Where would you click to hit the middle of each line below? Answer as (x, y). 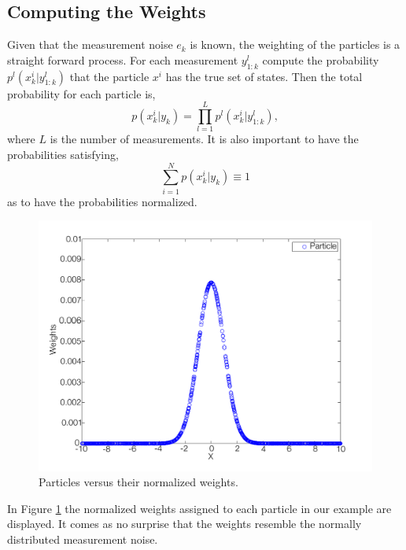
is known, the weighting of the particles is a (295, 44)
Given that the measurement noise (90, 44)
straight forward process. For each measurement (123, 59)
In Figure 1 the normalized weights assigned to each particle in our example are (199, 508)
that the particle (109, 76)
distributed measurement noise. (83, 539)
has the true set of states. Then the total (264, 76)
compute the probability (321, 59)
